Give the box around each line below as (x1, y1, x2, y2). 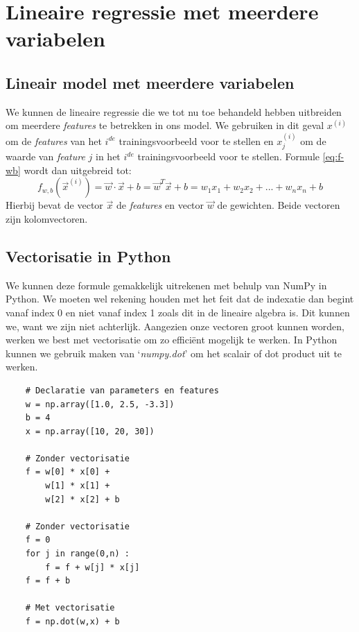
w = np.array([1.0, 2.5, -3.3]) (25, 399, 175, 409)
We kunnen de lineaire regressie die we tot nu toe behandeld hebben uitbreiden (6, 104, 342, 119)
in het (96, 149, 121, 164)
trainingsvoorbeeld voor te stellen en (119, 133, 274, 148)
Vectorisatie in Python (6, 245, 171, 266)
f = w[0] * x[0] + (25, 467, 110, 477)
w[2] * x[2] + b (45, 494, 120, 504)
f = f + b (25, 576, 71, 586)
